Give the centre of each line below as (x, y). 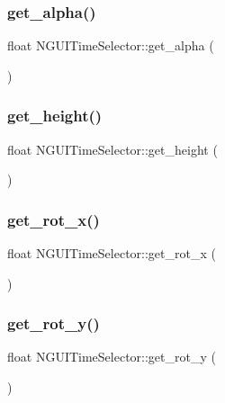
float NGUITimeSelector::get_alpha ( (111, 45)
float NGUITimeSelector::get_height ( (112, 149)
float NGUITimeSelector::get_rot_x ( (112, 253)
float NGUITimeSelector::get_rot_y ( (112, 357)
